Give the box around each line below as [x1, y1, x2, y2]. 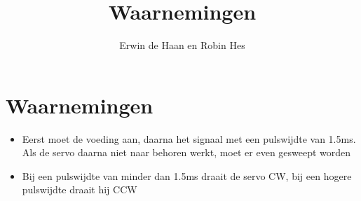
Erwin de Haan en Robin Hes [119, 38, 245, 53]
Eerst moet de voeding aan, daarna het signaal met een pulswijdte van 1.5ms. [22, 131, 356, 146]
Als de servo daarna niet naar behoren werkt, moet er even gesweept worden [22, 145, 351, 160]
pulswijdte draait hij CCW [22, 182, 137, 197]
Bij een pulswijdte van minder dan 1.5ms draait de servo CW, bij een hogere [22, 168, 352, 183]
